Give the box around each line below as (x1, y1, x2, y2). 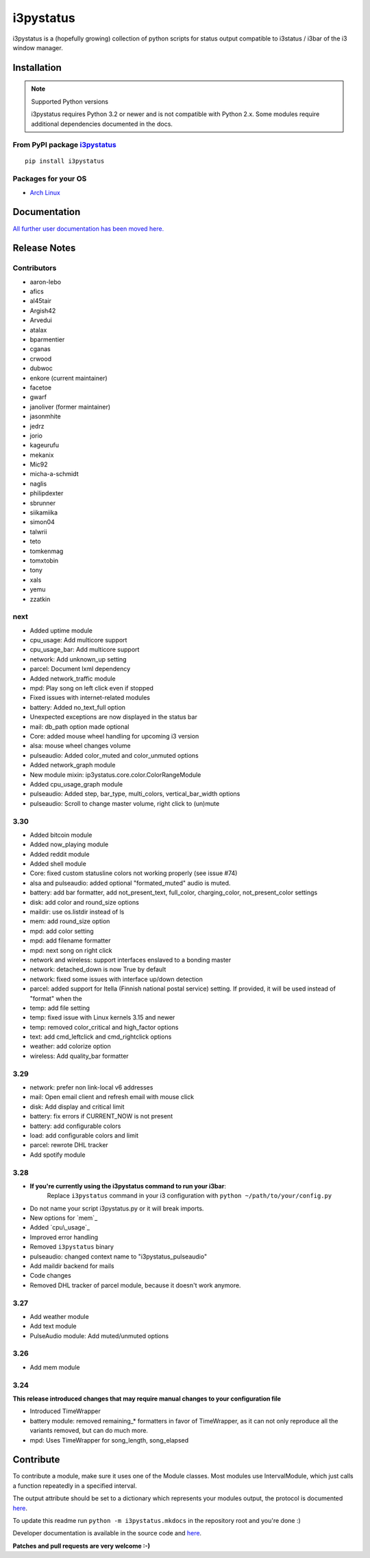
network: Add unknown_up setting (29, 655, 127, 663)
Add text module (29, 1322, 77, 1331)
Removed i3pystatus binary (29, 1243, 114, 1251)
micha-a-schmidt (29, 470, 79, 478)
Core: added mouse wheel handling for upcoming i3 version (29, 732, 199, 740)
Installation (12, 62, 62, 74)
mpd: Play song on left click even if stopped (29, 684, 153, 692)
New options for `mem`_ (29, 1214, 98, 1222)
